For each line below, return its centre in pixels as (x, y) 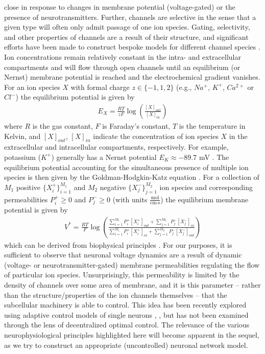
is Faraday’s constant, (136, 125)
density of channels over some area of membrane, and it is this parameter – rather (132, 284)
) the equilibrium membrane (204, 199)
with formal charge (100, 87)
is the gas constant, (63, 125)
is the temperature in (212, 125)
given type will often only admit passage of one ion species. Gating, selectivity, (127, 27)
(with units (130, 199)
